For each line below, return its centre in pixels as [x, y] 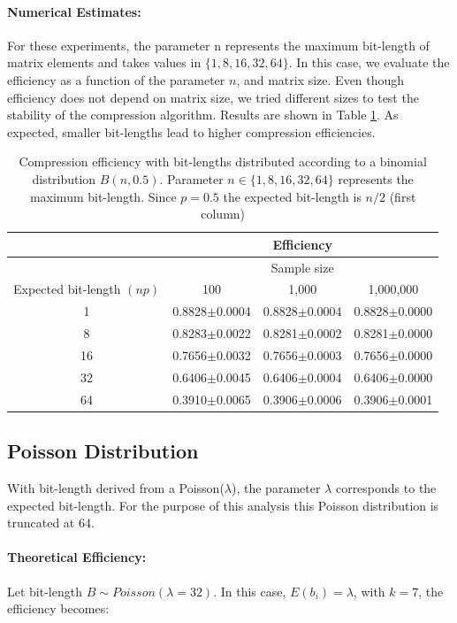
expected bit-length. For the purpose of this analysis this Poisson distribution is [223, 505]
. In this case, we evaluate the [369, 62]
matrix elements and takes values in [104, 62]
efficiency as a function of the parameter [116, 79]
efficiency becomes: [58, 608]
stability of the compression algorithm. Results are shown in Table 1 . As [203, 115]
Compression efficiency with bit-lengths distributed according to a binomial [223, 162]
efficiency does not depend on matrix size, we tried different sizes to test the [213, 97]
